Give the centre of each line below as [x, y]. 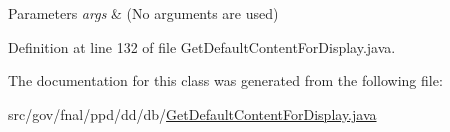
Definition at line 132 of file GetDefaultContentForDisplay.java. [202, 46]
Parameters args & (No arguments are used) [143, 13]
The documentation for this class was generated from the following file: [225, 80]
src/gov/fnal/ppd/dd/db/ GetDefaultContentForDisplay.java [192, 113]
